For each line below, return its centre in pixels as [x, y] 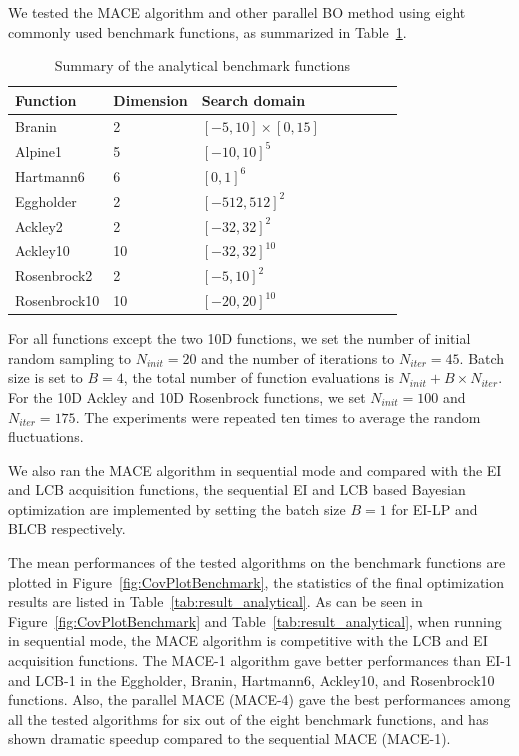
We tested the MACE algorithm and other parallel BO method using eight [237, 12]
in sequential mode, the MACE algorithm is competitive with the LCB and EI [248, 640]
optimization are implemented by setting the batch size [177, 508]
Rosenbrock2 [54, 275]
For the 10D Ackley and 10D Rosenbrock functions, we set [187, 396]
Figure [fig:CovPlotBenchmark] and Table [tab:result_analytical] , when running [255, 620]
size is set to [45, 377]
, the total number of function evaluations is [258, 377]
